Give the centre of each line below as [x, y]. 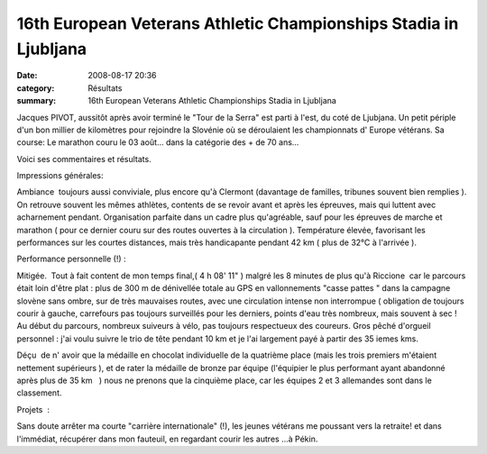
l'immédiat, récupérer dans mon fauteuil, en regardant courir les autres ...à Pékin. [167, 439]
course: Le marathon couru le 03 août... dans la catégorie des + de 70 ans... [158, 142]
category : [36, 88]
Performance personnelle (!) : [71, 259]
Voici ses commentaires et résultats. [84, 159]
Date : [27, 76]
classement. [39, 393]
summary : [37, 101]
